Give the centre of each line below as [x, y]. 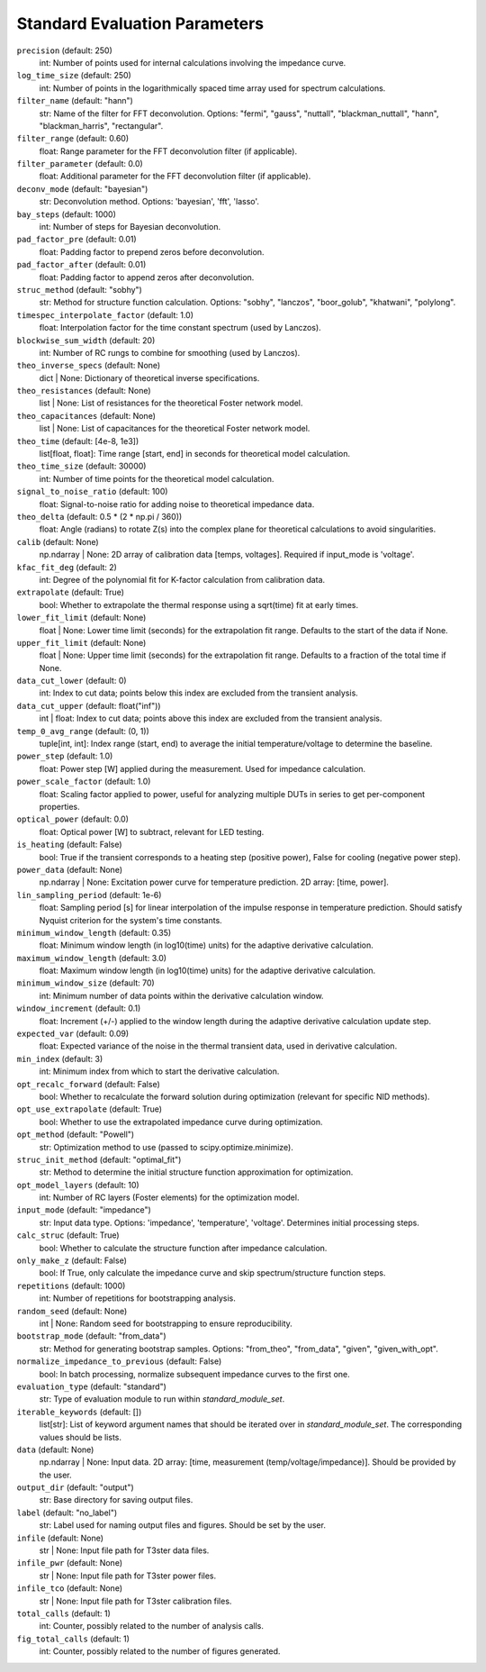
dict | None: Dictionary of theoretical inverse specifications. [149, 377]
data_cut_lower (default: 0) [72, 681]
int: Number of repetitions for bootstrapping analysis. [137, 1298]
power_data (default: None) [70, 869]
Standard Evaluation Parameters [140, 23]
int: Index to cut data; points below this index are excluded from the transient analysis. [199, 693]
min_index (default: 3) [60, 1059]
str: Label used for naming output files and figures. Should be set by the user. [182, 1525]
